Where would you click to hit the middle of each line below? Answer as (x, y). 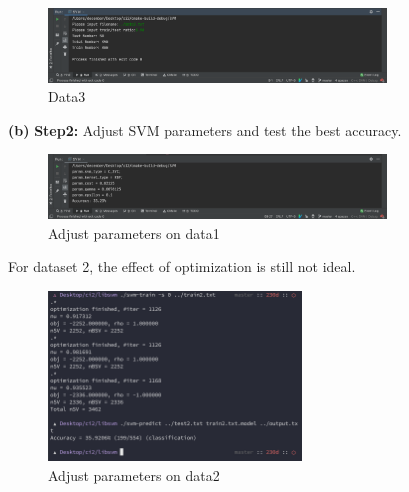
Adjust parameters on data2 (134, 474)
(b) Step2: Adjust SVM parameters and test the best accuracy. (205, 129)
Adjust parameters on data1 (134, 232)
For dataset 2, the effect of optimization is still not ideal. (182, 266)
